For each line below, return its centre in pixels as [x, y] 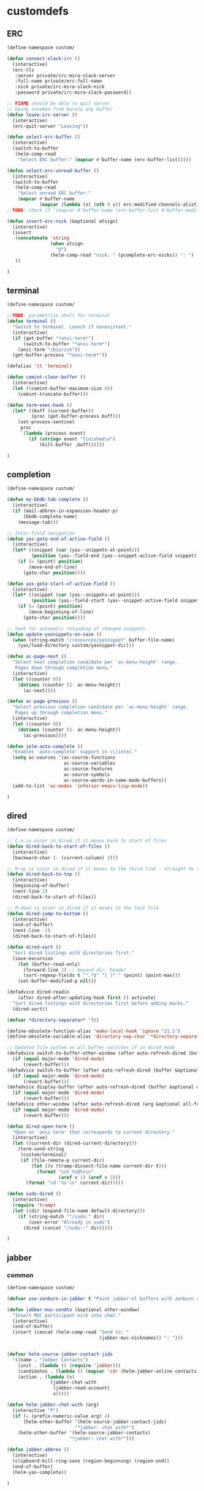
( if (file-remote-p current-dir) [62, 1160]
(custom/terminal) [44, 1155]
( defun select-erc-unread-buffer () [53, 171]
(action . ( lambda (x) [46, 1377]
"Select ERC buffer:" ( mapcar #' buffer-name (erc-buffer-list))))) [104, 159]
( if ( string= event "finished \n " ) [72, 439]
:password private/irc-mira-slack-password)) [73, 92]
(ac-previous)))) [45, 735]
